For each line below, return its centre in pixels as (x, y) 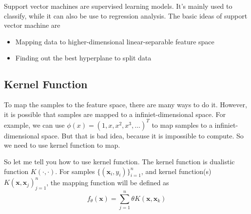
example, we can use (34, 125)
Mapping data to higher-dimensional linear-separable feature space (115, 41)
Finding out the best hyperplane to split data (83, 58)
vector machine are (32, 25)
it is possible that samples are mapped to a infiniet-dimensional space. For (115, 114)
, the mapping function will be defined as (108, 182)
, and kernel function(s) (176, 171)
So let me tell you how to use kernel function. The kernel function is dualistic (119, 162)
